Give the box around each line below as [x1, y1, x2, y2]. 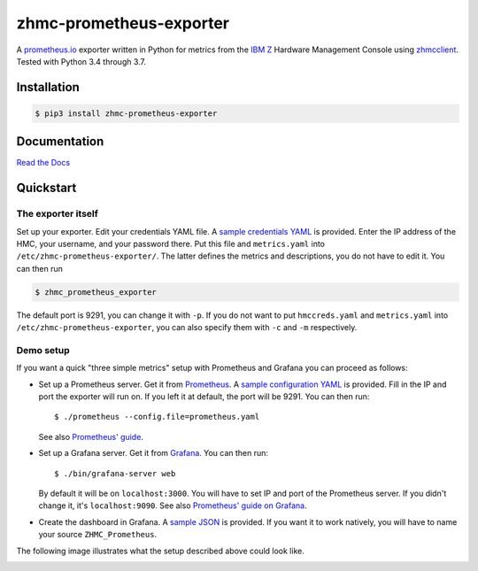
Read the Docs [16, 158, 71, 168]
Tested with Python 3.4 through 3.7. [16, 56, 146, 66]
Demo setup [16, 343, 70, 356]
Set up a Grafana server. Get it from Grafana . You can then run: [38, 448, 269, 459]
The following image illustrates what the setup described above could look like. [16, 545, 305, 556]
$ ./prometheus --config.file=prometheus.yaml [54, 412, 260, 422]
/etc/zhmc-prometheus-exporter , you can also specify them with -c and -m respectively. [16, 322, 358, 333]
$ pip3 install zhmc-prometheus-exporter [35, 108, 218, 119]
